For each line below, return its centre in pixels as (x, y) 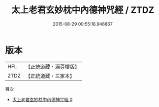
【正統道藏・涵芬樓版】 (53, 67)
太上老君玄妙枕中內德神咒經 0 (42, 99)
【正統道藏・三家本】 (50, 76)
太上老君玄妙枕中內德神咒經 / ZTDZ (83, 10)
